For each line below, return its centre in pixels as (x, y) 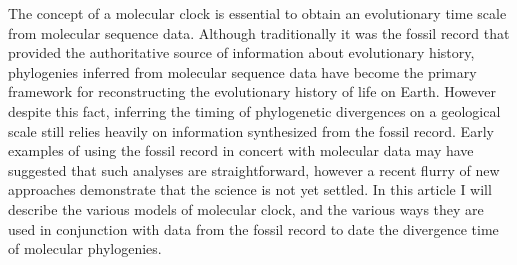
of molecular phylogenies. (85, 248)
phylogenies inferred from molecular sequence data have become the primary (242, 71)
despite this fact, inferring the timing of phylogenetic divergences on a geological (254, 110)
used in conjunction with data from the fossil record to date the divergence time (253, 228)
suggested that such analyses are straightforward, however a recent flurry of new (254, 169)
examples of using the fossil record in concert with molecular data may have (241, 150)
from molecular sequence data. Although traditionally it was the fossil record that (259, 32)
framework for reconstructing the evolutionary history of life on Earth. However (252, 91)
